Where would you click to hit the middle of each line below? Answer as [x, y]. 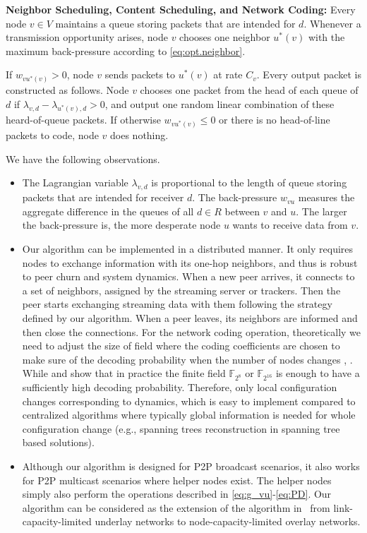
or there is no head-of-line [275, 120]
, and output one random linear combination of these [219, 104]
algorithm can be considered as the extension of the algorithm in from [176, 507]
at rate [228, 74]
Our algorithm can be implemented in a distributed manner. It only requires [188, 248]
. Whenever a [332, 23]
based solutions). [58, 442]
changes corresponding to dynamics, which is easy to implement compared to [189, 401]
